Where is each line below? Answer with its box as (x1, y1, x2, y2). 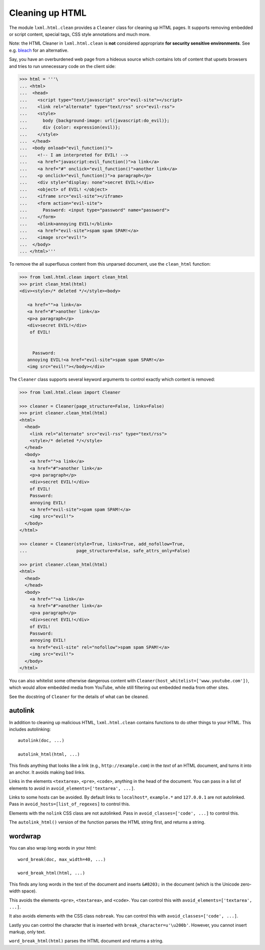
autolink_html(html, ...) (18, 752, 80, 757)
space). (21, 888, 37, 894)
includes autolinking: (9, 726, 51, 732)
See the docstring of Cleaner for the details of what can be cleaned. (9, 694, 149, 700)
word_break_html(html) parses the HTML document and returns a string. (9, 938, 164, 944)
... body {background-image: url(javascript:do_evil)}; (19, 118, 170, 123)
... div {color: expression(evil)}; (19, 124, 121, 130)
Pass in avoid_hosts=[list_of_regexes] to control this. (9, 801, 130, 807)
